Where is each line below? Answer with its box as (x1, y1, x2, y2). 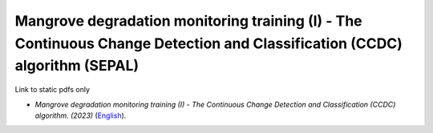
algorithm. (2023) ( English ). (34, 111, 127, 120)
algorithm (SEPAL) (14, 57, 140, 75)
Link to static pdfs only (14, 85, 91, 95)
